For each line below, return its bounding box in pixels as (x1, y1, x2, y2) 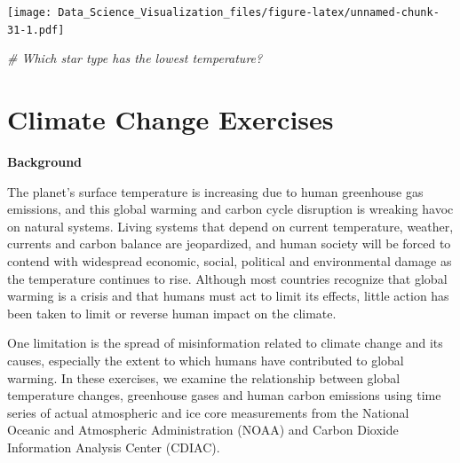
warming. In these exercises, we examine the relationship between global (7, 368, 401, 387)
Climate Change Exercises (7, 101, 334, 137)
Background (7, 153, 83, 171)
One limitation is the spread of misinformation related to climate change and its (7, 334, 443, 352)
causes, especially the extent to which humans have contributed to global (7, 350, 404, 369)
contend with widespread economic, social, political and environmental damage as (7, 252, 452, 270)
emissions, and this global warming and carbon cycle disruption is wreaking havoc (7, 200, 454, 218)
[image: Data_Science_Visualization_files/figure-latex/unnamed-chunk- (7, 6, 440, 19)
